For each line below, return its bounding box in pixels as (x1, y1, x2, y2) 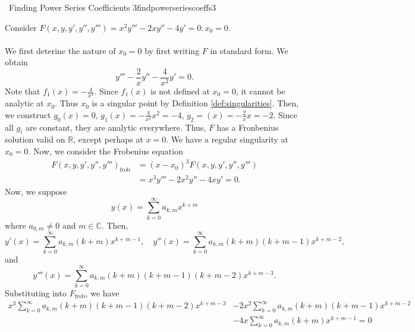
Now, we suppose (5, 185, 67, 197)
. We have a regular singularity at (166, 133, 289, 146)
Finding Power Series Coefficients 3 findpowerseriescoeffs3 (8, 1, 216, 13)
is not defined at (150, 85, 210, 97)
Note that (5, 85, 40, 97)
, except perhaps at (73, 133, 143, 146)
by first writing (144, 44, 200, 56)
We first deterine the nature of (5, 44, 116, 56)
